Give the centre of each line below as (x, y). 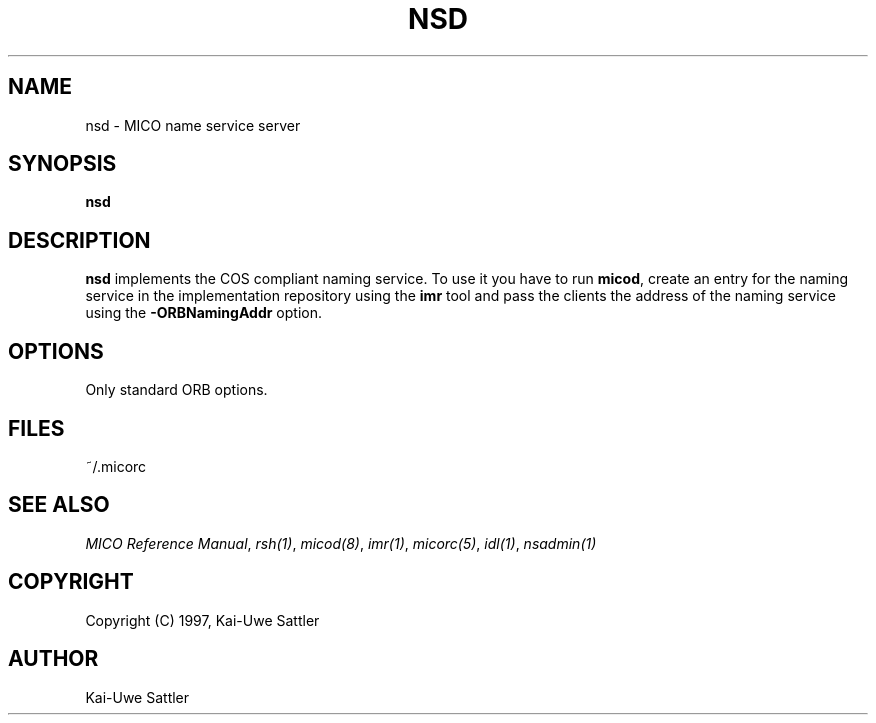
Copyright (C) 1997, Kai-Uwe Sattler (202, 620)
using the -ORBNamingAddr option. (203, 313)
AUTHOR (53, 659)
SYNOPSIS (62, 164)
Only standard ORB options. (176, 390)
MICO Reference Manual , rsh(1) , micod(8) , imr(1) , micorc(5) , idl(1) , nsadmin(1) (341, 543)
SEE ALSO (59, 505)
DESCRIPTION (79, 240)
